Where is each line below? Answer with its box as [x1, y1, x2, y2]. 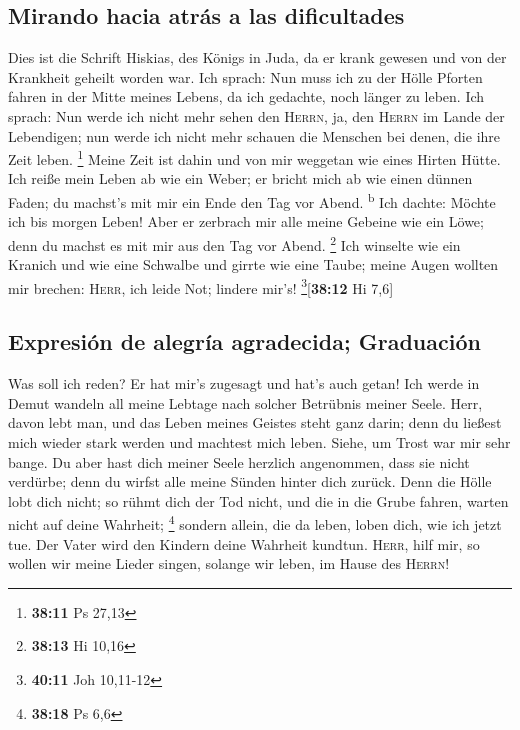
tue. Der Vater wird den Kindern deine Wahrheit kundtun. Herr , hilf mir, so [8, 533, 480, 554]
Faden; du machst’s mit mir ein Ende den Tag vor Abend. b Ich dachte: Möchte [8, 189, 496, 212]
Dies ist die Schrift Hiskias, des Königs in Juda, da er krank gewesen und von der [8, 47, 507, 68]
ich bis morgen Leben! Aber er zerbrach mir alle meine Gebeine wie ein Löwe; [8, 211, 484, 232]
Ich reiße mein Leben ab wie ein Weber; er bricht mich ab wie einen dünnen [8, 168, 473, 189]
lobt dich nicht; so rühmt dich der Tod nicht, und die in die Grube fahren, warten [8, 490, 509, 511]
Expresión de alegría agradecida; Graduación [8, 326, 481, 357]
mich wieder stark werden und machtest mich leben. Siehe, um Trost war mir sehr [8, 431, 511, 452]
